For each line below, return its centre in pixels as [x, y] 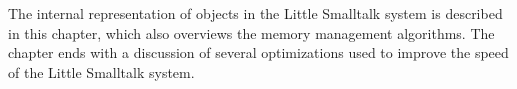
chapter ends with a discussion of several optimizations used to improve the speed [258, 52]
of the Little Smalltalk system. [101, 71]
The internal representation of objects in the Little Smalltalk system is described [255, 13]
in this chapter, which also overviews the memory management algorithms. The [251, 32]
